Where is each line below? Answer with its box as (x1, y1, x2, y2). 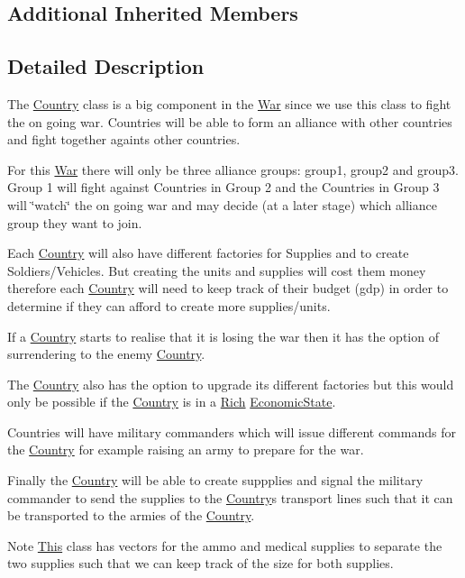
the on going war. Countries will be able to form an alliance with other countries (7, 112, 452, 131)
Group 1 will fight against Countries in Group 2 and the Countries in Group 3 (7, 178, 440, 197)
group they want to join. (7, 213, 142, 232)
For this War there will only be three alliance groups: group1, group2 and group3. (7, 160, 459, 179)
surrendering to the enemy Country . (7, 344, 205, 363)
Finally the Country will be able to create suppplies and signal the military (7, 471, 424, 490)
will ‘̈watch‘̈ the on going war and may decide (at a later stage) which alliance (7, 195, 437, 214)
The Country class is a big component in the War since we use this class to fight (7, 94, 451, 113)
